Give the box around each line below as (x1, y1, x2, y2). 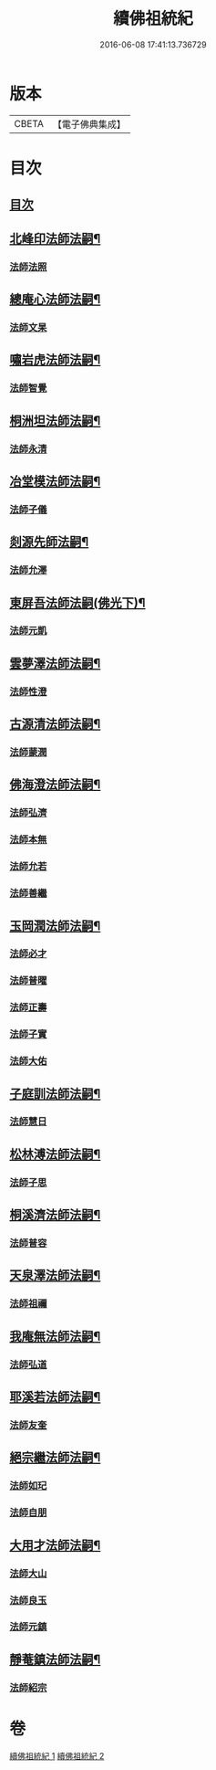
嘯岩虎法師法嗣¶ (9, 353, 101, 368)
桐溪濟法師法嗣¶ (9, 1207, 101, 1223)
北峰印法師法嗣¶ (9, 230, 101, 247)
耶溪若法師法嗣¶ (9, 1389, 101, 1405)
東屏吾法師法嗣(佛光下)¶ (9, 595, 146, 610)
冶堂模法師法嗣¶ (9, 473, 101, 489)
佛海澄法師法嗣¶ (9, 777, 101, 793)
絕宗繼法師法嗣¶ (9, 1449, 101, 1466)
